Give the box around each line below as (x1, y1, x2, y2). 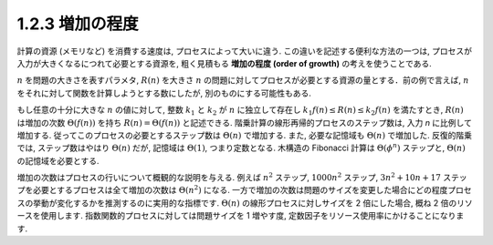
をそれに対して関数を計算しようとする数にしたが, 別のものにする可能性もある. (16, 87, 312, 98)
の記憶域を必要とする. (16, 155, 100, 166)
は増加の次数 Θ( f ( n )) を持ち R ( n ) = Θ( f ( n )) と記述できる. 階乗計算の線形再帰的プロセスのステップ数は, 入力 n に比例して (16, 117, 472, 128)
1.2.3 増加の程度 (16, 14, 139, 34)
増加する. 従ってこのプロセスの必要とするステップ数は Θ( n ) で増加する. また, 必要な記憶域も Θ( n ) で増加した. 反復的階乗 (16, 129, 473, 140)
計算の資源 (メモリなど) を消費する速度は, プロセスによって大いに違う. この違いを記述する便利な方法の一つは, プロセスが (16, 46, 472, 56)
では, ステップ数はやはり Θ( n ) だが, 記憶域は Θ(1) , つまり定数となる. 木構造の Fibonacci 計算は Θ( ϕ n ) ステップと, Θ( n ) (16, 141, 466, 154)
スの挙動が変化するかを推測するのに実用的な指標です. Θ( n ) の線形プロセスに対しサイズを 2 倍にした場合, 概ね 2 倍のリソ (16, 197, 474, 209)
